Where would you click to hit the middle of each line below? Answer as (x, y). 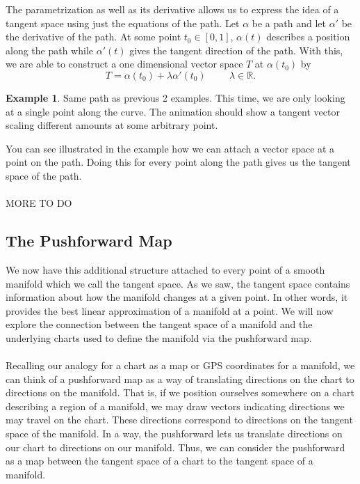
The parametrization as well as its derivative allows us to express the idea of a (172, 9)
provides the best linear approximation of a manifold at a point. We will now (170, 310)
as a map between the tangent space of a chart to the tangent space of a (159, 461)
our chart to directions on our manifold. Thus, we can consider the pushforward (175, 447)
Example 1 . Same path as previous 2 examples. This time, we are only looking (175, 97)
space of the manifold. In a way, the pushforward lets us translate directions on (174, 434)
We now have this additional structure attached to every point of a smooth (165, 269)
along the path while (50, 50)
